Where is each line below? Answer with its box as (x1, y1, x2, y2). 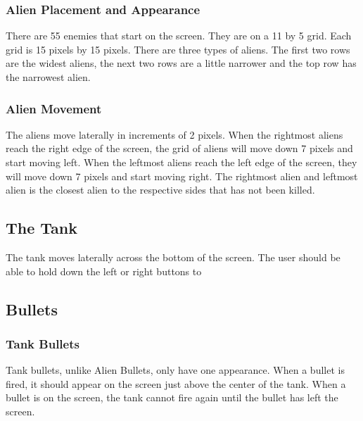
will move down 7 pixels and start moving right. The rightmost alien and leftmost (6, 168, 358, 183)
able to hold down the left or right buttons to (6, 263, 202, 278)
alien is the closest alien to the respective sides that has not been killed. (6, 182, 315, 197)
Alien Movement (6, 99, 102, 117)
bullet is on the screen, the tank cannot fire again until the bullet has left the (6, 390, 338, 405)
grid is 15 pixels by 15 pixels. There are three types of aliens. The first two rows (6, 42, 350, 56)
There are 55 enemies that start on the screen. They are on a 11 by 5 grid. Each (6, 28, 352, 43)
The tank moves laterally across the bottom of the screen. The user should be (6, 249, 340, 264)
